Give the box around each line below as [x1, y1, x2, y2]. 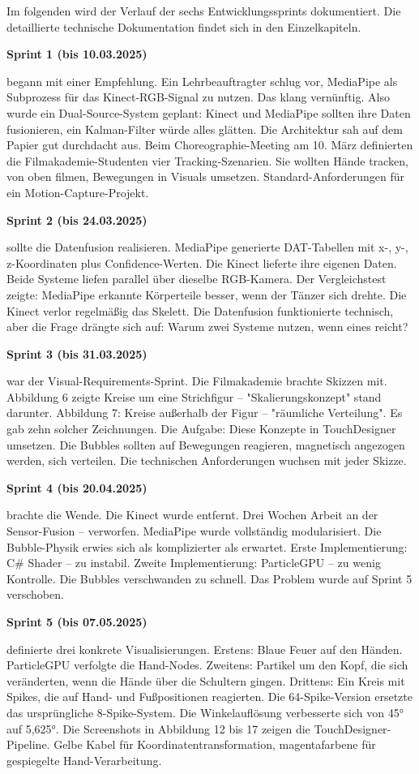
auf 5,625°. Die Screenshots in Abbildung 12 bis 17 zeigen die [6, 720, 310, 737]
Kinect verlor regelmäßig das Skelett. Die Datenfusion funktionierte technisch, [6, 302, 394, 319]
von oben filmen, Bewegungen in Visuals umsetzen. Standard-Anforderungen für [6, 168, 405, 185]
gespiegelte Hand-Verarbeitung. [6, 751, 162, 768]
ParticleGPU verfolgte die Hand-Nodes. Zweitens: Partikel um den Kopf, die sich [6, 656, 408, 673]
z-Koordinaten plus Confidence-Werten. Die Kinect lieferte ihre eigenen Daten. [6, 254, 397, 271]
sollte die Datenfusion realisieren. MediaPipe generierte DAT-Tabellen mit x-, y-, [6, 239, 408, 256]
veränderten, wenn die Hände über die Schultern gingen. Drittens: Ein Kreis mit [6, 672, 405, 689]
